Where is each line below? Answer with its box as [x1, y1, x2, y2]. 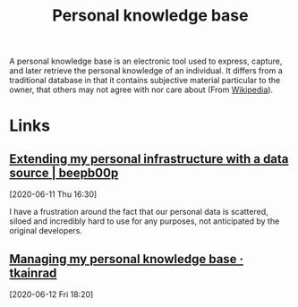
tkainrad [9, 265, 57, 280]
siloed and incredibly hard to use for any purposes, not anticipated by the [9, 216, 280, 226]
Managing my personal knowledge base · [9, 252, 244, 267]
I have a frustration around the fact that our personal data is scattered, [9, 207, 268, 217]
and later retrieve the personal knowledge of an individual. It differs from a [9, 65, 284, 76]
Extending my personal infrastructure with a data [9, 151, 289, 166]
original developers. [9, 226, 83, 236]
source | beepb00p [9, 165, 119, 180]
